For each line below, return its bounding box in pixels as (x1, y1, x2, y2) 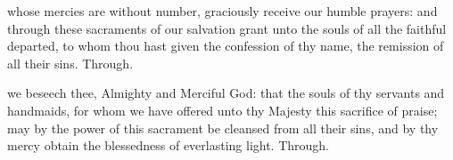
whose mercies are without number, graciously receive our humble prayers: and (7, 2, 438, 20)
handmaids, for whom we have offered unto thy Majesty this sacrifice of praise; (7, 100, 438, 119)
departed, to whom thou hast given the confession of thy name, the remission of (7, 36, 444, 55)
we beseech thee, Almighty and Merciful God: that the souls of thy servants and (7, 84, 445, 102)
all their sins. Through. (7, 53, 134, 72)
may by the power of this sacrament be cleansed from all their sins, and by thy (7, 118, 439, 137)
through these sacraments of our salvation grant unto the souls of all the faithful (7, 19, 447, 37)
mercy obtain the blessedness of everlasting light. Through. (7, 136, 330, 155)
